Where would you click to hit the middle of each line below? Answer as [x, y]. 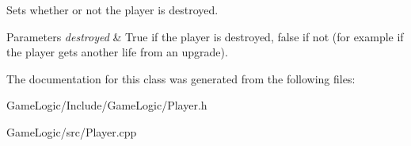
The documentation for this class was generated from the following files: [181, 78]
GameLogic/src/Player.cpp [72, 131]
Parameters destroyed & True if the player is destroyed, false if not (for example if [205, 36]
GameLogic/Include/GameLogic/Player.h [107, 105]
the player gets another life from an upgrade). [117, 52]
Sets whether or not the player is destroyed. [112, 10]
